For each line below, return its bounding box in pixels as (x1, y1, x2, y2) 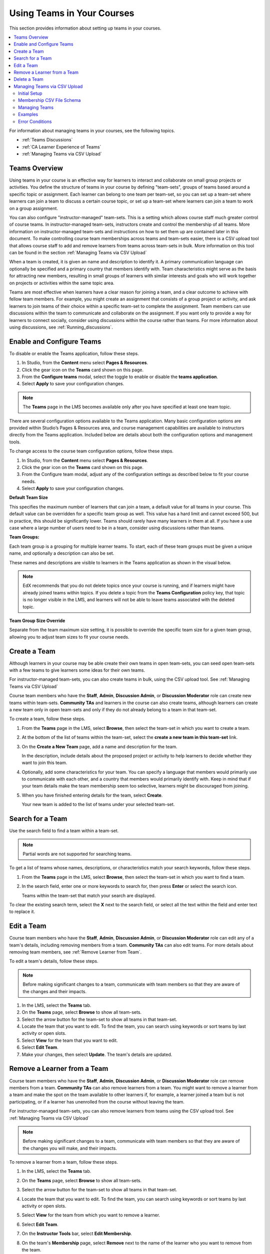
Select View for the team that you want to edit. (21, 1037, 118, 1043)
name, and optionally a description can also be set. (9, 550, 114, 556)
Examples (18, 111, 38, 117)
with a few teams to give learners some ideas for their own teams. (9, 667, 145, 673)
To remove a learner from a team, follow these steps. (9, 1159, 118, 1165)
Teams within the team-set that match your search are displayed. (21, 892, 156, 898)
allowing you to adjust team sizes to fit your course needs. (9, 634, 129, 640)
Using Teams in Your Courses (9, 8, 134, 19)
